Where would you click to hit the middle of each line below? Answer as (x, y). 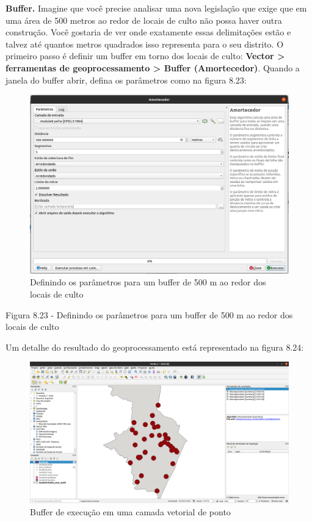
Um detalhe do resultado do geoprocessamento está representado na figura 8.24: (155, 347)
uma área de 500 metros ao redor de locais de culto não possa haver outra (144, 20)
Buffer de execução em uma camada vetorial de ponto (130, 511)
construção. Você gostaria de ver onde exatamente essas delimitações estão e (148, 32)
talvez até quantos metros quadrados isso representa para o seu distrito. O (145, 44)
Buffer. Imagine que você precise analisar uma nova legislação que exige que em (156, 8)
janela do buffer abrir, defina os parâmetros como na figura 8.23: (126, 80)
